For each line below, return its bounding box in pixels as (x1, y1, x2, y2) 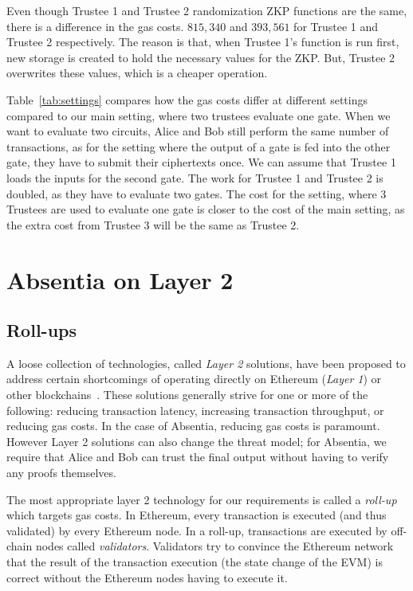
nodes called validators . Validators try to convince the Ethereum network (35, 538, 394, 554)
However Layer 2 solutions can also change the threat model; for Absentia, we (6, 432, 387, 449)
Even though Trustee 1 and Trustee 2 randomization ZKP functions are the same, (6, 2, 407, 18)
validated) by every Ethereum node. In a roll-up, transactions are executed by (6, 522, 387, 538)
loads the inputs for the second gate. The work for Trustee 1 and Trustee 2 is (6, 169, 383, 186)
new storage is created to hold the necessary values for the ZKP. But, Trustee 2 (6, 49, 395, 65)
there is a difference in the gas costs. (6, 18, 184, 34)
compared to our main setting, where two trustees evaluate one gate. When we (6, 107, 391, 123)
